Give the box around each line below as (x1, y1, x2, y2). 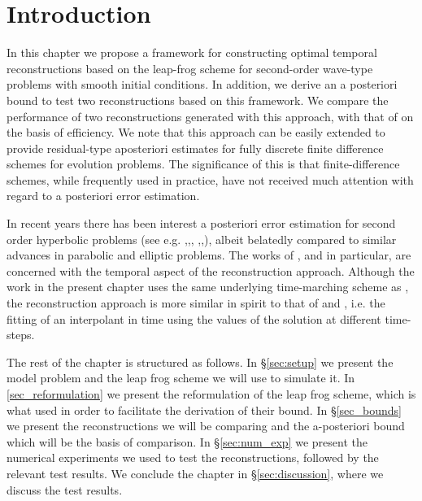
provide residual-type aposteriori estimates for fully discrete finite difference (7, 139, 384, 156)
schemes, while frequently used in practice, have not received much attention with (7, 171, 414, 188)
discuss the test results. (7, 481, 123, 498)
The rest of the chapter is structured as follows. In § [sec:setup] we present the (7, 353, 394, 370)
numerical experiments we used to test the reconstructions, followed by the (7, 449, 379, 466)
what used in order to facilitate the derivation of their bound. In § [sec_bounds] (7, 401, 402, 418)
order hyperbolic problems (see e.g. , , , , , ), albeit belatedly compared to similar (7, 230, 397, 247)
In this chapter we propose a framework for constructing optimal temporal (7, 44, 377, 61)
